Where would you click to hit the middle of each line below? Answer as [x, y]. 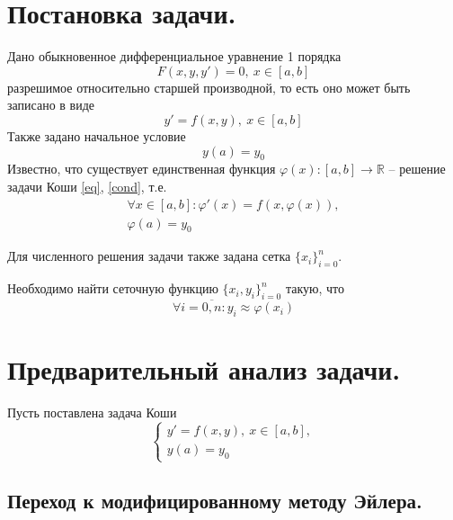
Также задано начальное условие [97, 135]
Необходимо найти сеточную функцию [113, 288]
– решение [417, 169]
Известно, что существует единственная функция [142, 169]
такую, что [315, 288]
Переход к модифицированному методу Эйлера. [215, 501]
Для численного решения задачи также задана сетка [149, 256]
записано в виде [51, 105]
